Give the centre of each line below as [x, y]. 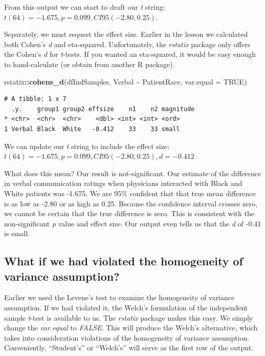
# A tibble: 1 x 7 [35, 99]
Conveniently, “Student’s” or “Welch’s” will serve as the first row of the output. [129, 348]
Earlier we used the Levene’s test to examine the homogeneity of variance [119, 297]
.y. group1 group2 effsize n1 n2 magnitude [103, 109]
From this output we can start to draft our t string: [85, 7]
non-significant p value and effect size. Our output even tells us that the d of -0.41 [133, 223]
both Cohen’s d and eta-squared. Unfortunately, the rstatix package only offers [127, 44]
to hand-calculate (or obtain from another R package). [90, 64]
